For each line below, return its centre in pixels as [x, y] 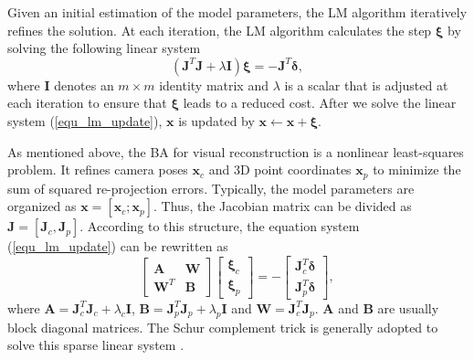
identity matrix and [214, 85]
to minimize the [417, 169]
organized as [42, 206]
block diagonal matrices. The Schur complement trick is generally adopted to [223, 327]
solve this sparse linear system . [96, 345]
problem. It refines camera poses [98, 169]
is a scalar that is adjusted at [366, 85]
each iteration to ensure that [87, 103]
